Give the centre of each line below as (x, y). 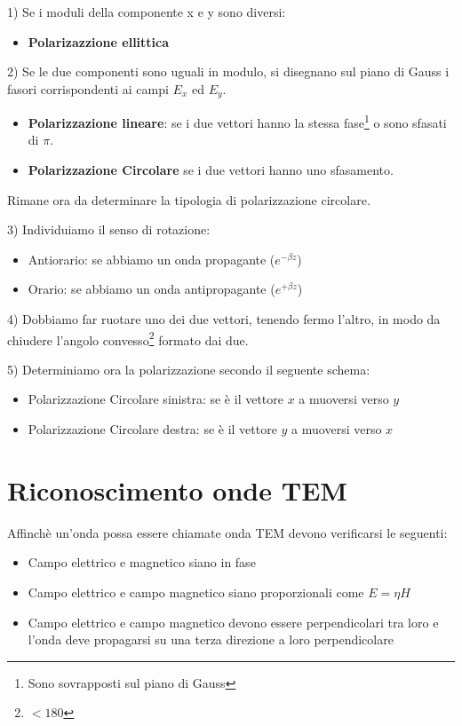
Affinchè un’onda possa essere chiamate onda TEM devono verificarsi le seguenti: (227, 532)
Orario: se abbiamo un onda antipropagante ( (151, 289)
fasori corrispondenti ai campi (88, 88)
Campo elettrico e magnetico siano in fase (142, 562)
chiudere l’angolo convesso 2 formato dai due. (128, 338)
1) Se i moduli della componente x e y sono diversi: (147, 12)
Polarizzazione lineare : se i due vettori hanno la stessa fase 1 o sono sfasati (237, 121)
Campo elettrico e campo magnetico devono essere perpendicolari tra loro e (233, 622)
